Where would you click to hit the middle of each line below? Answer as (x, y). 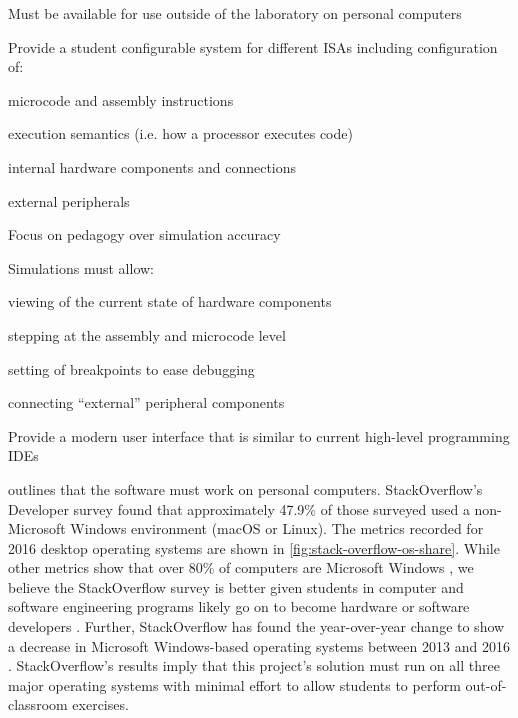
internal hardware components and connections (152, 166)
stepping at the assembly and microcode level (147, 334)
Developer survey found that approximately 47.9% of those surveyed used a (239, 508)
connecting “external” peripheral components (146, 402)
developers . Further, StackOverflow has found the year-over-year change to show (256, 626)
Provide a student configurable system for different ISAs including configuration (253, 46)
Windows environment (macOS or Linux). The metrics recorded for (277, 528)
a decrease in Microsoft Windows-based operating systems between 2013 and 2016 (259, 645)
